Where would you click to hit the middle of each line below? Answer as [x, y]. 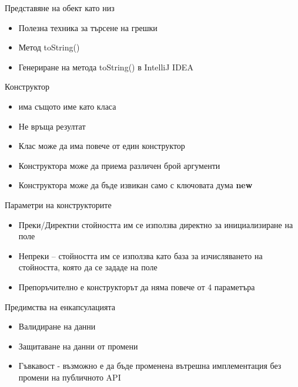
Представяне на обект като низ [60, 8]
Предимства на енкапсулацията [60, 306]
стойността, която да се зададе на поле [88, 267]
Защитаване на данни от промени [78, 346]
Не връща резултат [52, 126]
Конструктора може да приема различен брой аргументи [119, 165]
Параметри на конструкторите [58, 204]
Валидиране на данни [57, 326]
